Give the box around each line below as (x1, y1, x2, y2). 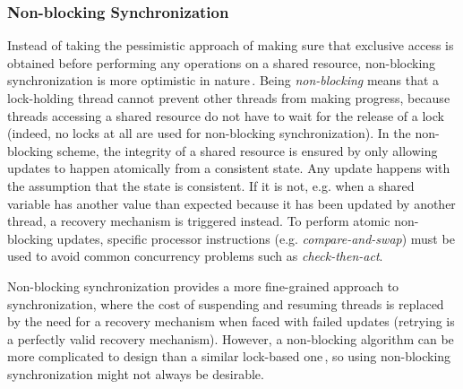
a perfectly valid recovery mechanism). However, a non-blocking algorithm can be (7, 329, 454, 348)
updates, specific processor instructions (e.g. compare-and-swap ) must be (56, 229, 455, 247)
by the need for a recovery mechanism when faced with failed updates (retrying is (7, 312, 455, 331)
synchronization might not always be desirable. (7, 364, 264, 383)
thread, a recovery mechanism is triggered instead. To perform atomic (7, 212, 390, 230)
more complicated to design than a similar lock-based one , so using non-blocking (7, 347, 451, 366)
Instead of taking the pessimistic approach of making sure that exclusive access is (7, 36, 454, 55)
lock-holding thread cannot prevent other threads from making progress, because (7, 89, 450, 107)
